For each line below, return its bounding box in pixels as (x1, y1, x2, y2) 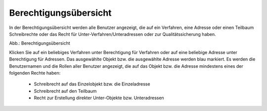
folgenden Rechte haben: (9, 70, 61, 76)
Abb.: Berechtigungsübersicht (9, 40, 70, 46)
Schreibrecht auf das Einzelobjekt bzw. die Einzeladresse (34, 81, 150, 87)
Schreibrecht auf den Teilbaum (34, 88, 97, 94)
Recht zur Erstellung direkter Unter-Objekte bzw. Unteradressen (34, 95, 164, 101)
